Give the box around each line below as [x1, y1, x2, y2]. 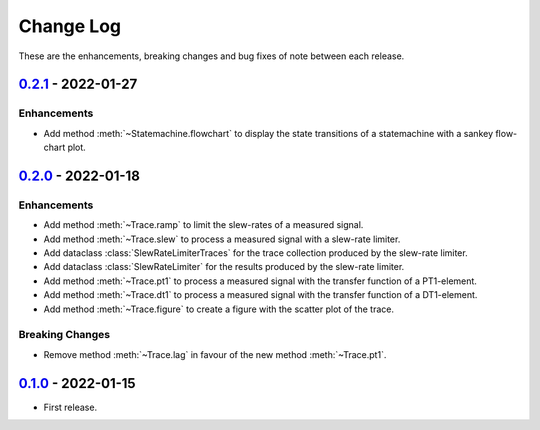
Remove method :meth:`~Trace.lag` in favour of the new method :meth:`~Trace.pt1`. [43, 348, 387, 360]
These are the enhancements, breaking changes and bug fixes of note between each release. [18, 50, 405, 62]
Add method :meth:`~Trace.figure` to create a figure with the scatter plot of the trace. [43, 303, 395, 315]
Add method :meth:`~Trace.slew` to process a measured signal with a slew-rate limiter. [43, 233, 401, 245]
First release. [43, 401, 98, 413]
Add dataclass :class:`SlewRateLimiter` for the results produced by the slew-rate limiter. [43, 261, 405, 273]
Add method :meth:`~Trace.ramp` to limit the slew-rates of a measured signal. [43, 219, 364, 231]
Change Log [18, 15, 122, 37]
